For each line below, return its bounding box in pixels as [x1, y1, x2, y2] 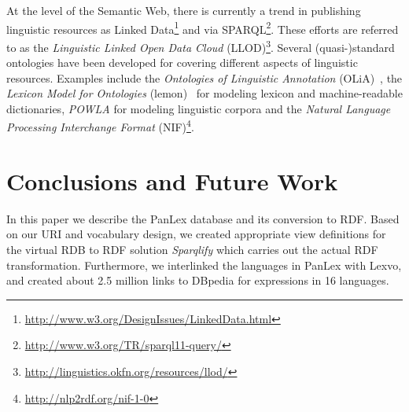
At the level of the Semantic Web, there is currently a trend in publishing [6, 2, 361, 18]
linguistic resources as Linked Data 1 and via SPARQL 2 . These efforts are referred [6, 18, 399, 37]
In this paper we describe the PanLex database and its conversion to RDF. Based [6, 210, 400, 226]
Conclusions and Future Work [6, 164, 338, 197]
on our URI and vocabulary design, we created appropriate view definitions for [6, 226, 386, 242]
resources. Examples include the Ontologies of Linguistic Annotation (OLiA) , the [6, 69, 403, 86]
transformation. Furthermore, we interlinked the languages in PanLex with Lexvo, [6, 256, 402, 273]
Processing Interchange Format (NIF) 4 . [6, 116, 194, 135]
